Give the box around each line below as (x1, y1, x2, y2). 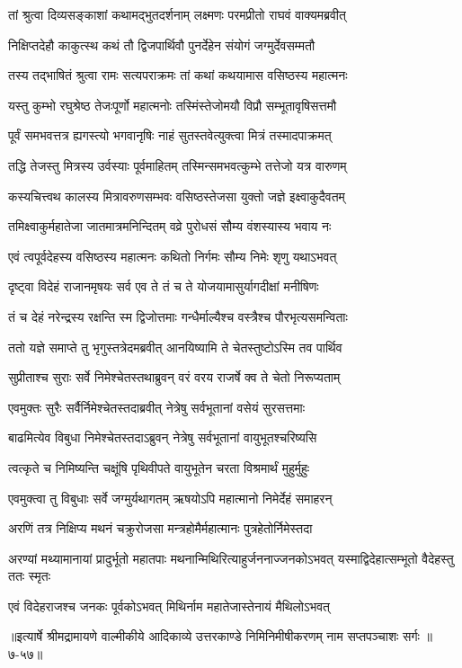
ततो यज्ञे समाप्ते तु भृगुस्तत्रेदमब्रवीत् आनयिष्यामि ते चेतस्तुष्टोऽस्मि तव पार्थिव (8, 337, 342, 356)
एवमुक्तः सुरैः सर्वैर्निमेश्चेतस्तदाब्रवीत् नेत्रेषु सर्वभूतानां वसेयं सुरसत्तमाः (8, 397, 306, 416)
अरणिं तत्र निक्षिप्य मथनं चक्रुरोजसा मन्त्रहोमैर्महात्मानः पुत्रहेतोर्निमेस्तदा (8, 519, 313, 538)
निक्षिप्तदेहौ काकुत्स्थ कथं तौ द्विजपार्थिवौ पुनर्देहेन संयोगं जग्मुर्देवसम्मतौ (8, 35, 315, 54)
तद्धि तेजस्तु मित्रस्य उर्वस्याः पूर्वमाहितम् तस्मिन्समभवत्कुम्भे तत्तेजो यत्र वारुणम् (8, 156, 347, 174)
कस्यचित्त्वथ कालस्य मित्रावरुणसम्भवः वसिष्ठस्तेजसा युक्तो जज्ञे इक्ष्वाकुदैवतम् (8, 186, 345, 205)
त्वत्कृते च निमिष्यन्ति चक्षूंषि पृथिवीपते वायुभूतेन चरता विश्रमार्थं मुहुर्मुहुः (8, 458, 310, 477)
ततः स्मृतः (8, 566, 51, 585)
